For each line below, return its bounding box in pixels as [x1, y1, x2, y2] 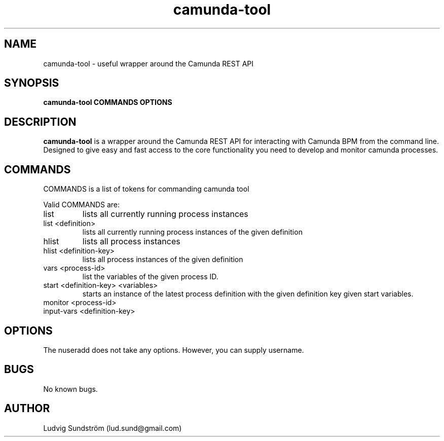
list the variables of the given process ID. [82, 272, 218, 281]
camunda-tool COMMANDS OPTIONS [43, 98, 172, 107]
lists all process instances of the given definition [82, 255, 243, 264]
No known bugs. [43, 384, 98, 393]
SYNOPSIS [4, 77, 59, 90]
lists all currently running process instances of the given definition [82, 228, 303, 237]
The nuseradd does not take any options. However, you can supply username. [43, 345, 304, 354]
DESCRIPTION [4, 115, 77, 128]
